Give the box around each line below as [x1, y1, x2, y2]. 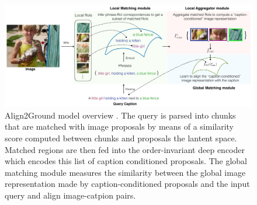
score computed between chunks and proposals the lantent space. [5, 131, 237, 144]
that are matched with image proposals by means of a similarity [5, 120, 234, 133]
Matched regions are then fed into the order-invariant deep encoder [5, 143, 245, 155]
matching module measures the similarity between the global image [5, 166, 246, 178]
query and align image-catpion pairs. [5, 189, 136, 201]
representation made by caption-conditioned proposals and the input [5, 178, 250, 190]
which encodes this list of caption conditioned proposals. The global [5, 155, 248, 167]
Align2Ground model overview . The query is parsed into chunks [5, 109, 236, 121]
